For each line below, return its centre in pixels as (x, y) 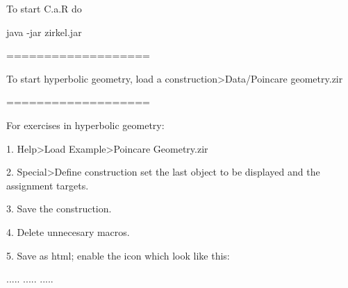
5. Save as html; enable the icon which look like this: (118, 255)
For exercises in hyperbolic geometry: (85, 125)
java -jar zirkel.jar (44, 32)
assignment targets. (48, 185)
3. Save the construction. (59, 209)
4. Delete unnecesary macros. (68, 231)
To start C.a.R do (44, 8)
